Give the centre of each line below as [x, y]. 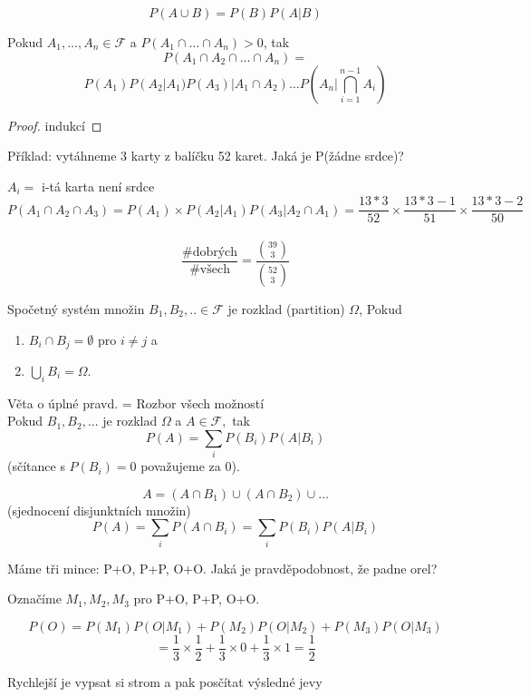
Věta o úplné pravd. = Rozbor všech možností [136, 402]
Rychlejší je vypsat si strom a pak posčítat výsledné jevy [165, 682]
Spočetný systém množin [76, 308]
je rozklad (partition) [286, 308]
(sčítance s [36, 466]
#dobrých [210, 252]
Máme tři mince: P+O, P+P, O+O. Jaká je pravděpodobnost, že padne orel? [222, 568]
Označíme [34, 599]
